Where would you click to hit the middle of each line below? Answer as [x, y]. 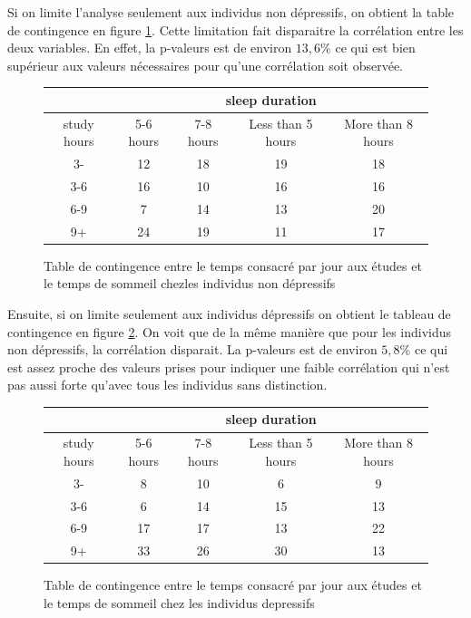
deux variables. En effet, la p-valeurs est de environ [150, 48]
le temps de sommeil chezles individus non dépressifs [190, 283]
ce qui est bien [375, 48]
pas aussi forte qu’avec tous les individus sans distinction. [167, 385]
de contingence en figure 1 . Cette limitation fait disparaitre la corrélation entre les [235, 29]
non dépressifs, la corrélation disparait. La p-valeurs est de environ [192, 349]
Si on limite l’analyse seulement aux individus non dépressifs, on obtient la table [231, 12]
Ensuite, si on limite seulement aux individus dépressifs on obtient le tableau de [229, 313]
